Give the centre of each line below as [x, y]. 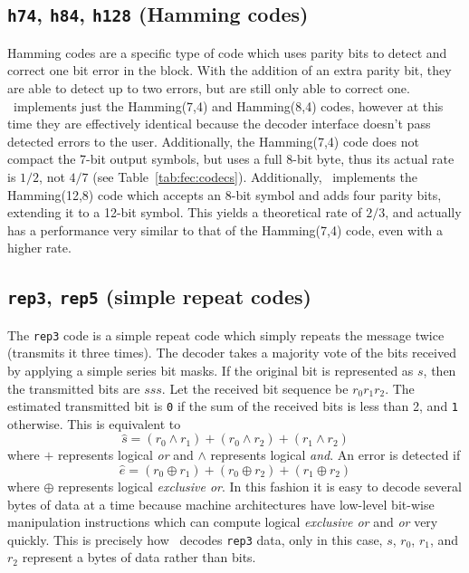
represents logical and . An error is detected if [335, 455]
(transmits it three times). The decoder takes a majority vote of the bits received [232, 353]
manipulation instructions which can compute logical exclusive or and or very [223, 522]
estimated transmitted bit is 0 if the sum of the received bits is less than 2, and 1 [233, 406]
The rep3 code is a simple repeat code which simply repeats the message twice [226, 334]
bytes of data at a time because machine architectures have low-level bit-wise [221, 504]
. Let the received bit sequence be [255, 388]
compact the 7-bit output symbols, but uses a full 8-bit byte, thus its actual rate [231, 159]
